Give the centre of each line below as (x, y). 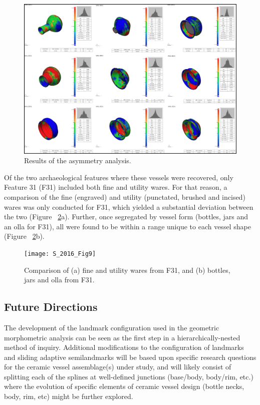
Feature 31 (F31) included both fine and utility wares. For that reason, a (116, 187)
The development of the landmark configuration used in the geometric (112, 327)
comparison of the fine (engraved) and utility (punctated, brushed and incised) (125, 196)
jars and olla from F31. (59, 280)
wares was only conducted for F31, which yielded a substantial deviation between (129, 207)
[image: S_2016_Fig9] (60, 254)
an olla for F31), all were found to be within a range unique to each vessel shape (127, 226)
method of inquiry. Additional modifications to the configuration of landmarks (124, 347)
